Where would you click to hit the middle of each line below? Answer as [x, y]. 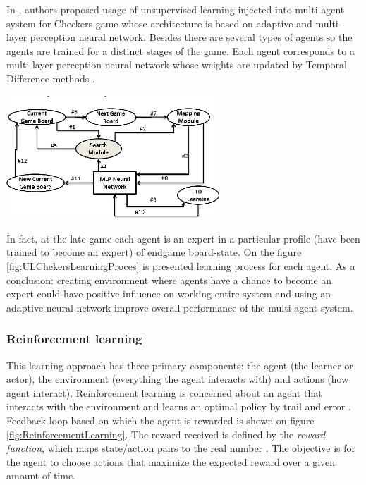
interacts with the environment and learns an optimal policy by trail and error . [179, 406]
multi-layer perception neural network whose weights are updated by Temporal [177, 65]
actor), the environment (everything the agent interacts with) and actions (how [178, 379]
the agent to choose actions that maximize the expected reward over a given [171, 461]
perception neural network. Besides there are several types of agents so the [191, 37]
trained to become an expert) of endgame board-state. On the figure [154, 252]
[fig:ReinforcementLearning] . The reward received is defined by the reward [166, 434]
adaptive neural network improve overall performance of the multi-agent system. [180, 307]
